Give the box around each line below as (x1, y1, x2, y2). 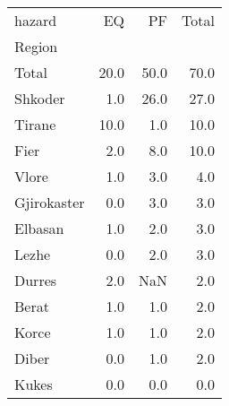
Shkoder (14, 88, 65, 108)
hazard (14, 10, 57, 30)
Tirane (14, 114, 56, 134)
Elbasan (14, 218, 64, 238)
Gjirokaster (14, 192, 85, 212)
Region (14, 36, 58, 56)
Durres (14, 270, 57, 290)
